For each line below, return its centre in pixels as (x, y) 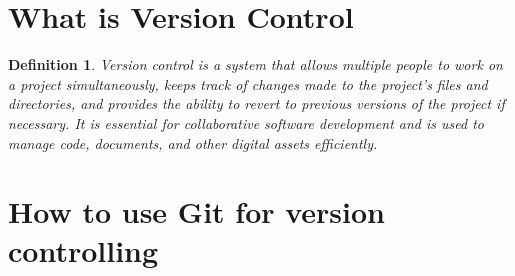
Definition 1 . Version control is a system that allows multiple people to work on (255, 64)
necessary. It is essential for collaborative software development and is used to (246, 122)
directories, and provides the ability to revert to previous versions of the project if (256, 103)
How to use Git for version (196, 211)
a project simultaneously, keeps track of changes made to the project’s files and (248, 83)
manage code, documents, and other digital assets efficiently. (193, 142)
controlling (83, 250)
